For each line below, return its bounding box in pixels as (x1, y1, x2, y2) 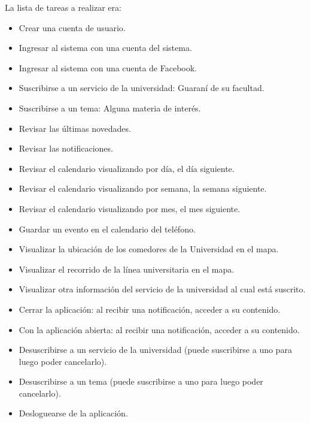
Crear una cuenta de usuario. (19, 21, 126, 34)
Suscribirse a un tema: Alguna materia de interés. (19, 101, 201, 114)
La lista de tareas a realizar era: (5, 1, 121, 13)
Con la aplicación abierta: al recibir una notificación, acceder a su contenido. (19, 323, 300, 336)
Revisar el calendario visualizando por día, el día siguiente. (19, 162, 235, 174)
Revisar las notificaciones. (19, 142, 113, 155)
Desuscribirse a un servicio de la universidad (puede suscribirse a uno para (19, 343, 292, 356)
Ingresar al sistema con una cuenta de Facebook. (19, 61, 197, 74)
